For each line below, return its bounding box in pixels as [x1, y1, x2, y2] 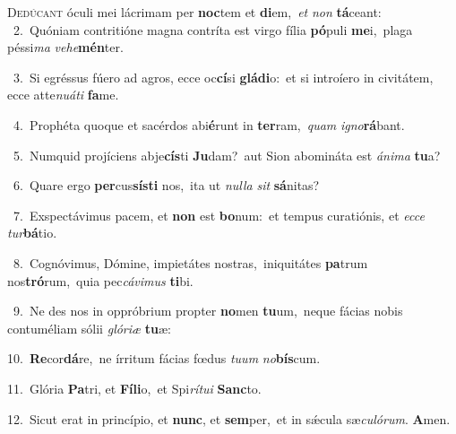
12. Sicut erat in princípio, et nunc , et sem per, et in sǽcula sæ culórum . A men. [7, 409, 451, 428]
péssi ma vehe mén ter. [7, 38, 124, 56]
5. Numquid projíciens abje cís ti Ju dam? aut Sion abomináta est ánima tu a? [13, 145, 441, 164]
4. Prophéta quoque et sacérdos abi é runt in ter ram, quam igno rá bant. [13, 115, 405, 134]
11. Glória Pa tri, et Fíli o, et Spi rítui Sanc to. [7, 378, 262, 397]
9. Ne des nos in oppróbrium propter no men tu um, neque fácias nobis [13, 301, 403, 320]
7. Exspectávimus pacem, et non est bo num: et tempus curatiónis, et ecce [13, 205, 425, 224]
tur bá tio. [7, 223, 57, 242]
